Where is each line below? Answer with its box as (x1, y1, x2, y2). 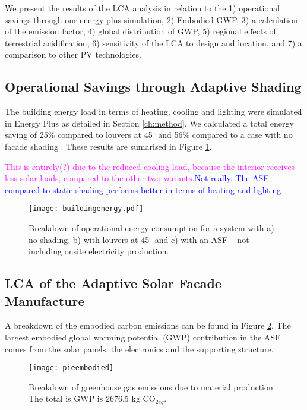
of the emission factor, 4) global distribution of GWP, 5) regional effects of (5, 25, 276, 37)
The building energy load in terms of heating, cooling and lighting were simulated (5, 105, 302, 118)
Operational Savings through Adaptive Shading (5, 77, 302, 96)
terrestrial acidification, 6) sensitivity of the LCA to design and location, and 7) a (5, 36, 302, 49)
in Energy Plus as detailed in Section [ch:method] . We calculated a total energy (5, 116, 294, 129)
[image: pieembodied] (29, 364, 114, 373)
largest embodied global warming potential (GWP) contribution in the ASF (5, 330, 281, 343)
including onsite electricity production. (29, 245, 169, 257)
